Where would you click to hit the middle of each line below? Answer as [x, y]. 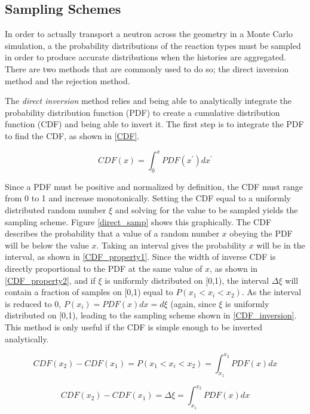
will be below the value [47, 245]
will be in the [281, 245]
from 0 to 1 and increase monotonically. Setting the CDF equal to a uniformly [148, 198]
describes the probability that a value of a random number [112, 233]
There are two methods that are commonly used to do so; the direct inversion [147, 68]
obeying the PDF [261, 233]
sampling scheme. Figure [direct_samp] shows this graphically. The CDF [138, 221]
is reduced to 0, [33, 303]
